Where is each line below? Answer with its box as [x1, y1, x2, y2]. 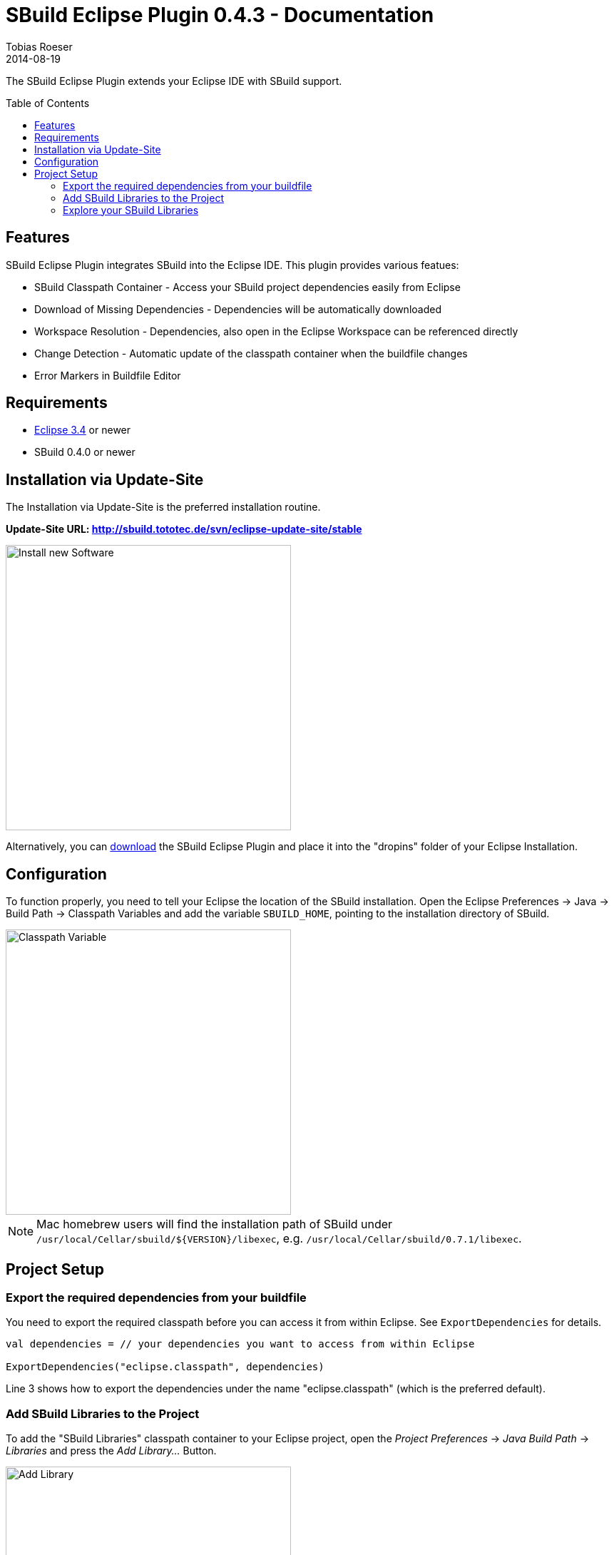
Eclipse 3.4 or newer [34, 424, 131, 437]
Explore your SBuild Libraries [63, 203, 199, 216]
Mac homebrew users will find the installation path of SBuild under [36, 1217, 393, 1232]
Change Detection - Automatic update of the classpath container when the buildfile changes [34, 347, 468, 360]
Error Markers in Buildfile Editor [34, 369, 181, 382]
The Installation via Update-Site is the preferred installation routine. [6, 501, 321, 514]
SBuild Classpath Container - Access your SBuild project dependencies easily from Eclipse [34, 280, 461, 293]
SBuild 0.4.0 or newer [34, 446, 135, 459]
